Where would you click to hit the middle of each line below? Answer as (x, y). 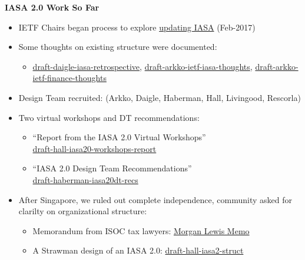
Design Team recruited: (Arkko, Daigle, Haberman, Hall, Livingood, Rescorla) (160, 97)
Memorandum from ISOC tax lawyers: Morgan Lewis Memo (141, 230)
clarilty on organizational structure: (83, 211)
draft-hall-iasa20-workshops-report (95, 148)
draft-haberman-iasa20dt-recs (85, 179)
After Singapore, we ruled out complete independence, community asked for (155, 199)
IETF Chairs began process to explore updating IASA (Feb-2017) (137, 27)
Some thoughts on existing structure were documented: (118, 47)
